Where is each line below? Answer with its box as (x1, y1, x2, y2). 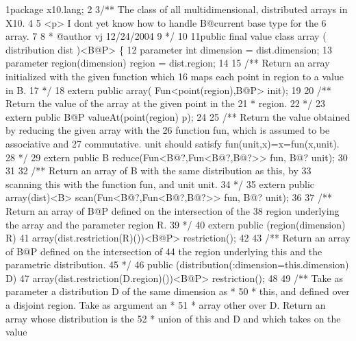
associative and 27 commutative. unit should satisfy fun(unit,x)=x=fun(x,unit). (5, 136, 340, 150)
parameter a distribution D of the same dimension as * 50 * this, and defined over (5, 284, 350, 298)
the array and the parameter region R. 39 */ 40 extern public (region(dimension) (5, 217, 346, 231)
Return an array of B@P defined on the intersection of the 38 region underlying (5, 203, 340, 217)
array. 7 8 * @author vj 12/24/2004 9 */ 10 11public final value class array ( (5, 29, 327, 43)
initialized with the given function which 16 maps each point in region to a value (5, 69, 344, 83)
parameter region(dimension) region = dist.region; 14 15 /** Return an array (5, 56, 330, 70)
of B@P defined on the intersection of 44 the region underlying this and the (5, 244, 322, 258)
